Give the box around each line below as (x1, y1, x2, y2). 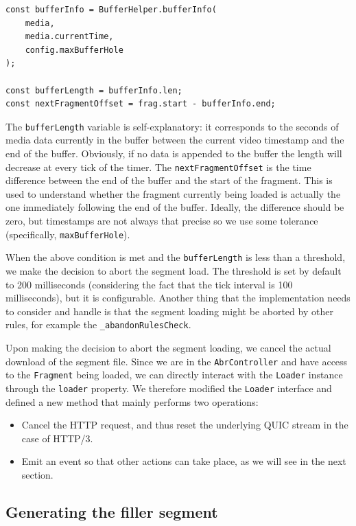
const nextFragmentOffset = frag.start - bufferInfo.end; (5, 99, 276, 109)
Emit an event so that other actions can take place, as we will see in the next (21, 454, 346, 468)
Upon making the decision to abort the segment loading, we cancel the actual (5, 340, 331, 354)
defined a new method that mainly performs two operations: (5, 394, 259, 409)
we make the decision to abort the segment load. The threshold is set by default (5, 263, 342, 277)
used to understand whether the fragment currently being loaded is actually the (5, 186, 341, 201)
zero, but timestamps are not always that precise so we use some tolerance (5, 214, 318, 228)
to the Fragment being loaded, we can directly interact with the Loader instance (5, 367, 343, 382)
